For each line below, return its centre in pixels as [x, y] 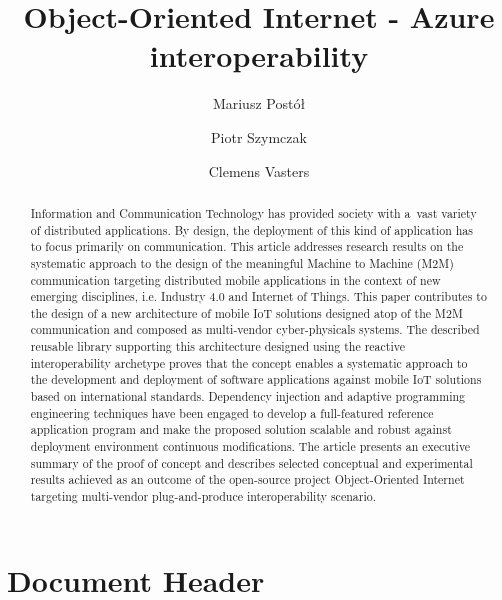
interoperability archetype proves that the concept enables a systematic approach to [249, 362]
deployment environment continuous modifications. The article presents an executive [250, 446]
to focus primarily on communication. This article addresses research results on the [247, 246]
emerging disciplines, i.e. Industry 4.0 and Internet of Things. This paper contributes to [258, 296]
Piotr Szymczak [259, 136]
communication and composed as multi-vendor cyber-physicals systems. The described [255, 329]
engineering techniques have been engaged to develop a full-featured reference [232, 412]
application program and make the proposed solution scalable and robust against [241, 429]
